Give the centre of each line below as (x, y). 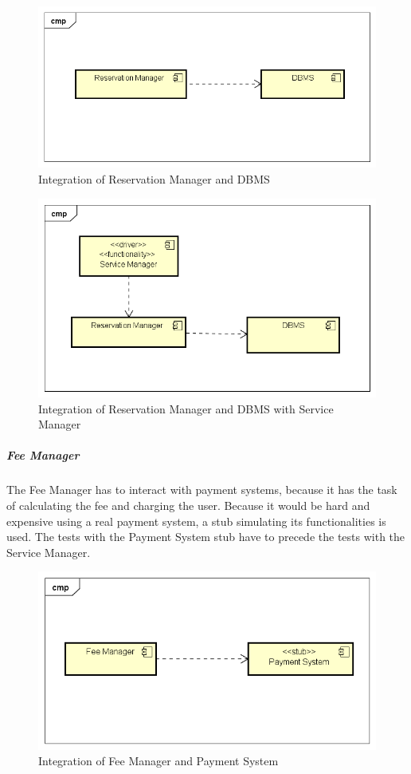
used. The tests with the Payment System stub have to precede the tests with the (206, 537)
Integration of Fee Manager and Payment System (159, 761)
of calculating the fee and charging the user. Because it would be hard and (188, 505)
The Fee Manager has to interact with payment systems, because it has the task (202, 490)
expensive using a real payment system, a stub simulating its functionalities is (196, 521)
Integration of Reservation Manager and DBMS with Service (186, 408)
